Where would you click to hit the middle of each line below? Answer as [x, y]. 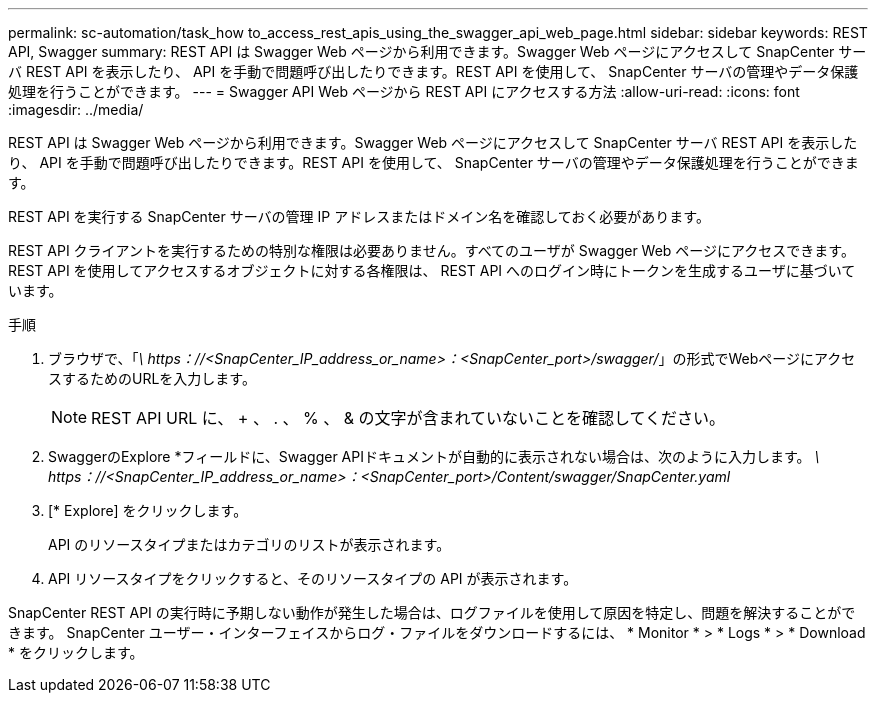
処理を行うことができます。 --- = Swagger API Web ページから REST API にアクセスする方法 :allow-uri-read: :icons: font [404, 91]
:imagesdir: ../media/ [76, 109]
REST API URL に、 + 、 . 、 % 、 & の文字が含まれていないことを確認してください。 [408, 418]
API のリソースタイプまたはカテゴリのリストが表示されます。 [249, 544]
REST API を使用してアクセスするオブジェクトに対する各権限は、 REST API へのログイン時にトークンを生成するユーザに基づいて [432, 270]
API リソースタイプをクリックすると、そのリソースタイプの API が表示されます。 [313, 578]
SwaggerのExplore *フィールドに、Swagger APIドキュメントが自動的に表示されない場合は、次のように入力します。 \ [434, 456]
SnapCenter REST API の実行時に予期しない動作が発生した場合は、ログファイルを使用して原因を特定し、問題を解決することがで [432, 612]
